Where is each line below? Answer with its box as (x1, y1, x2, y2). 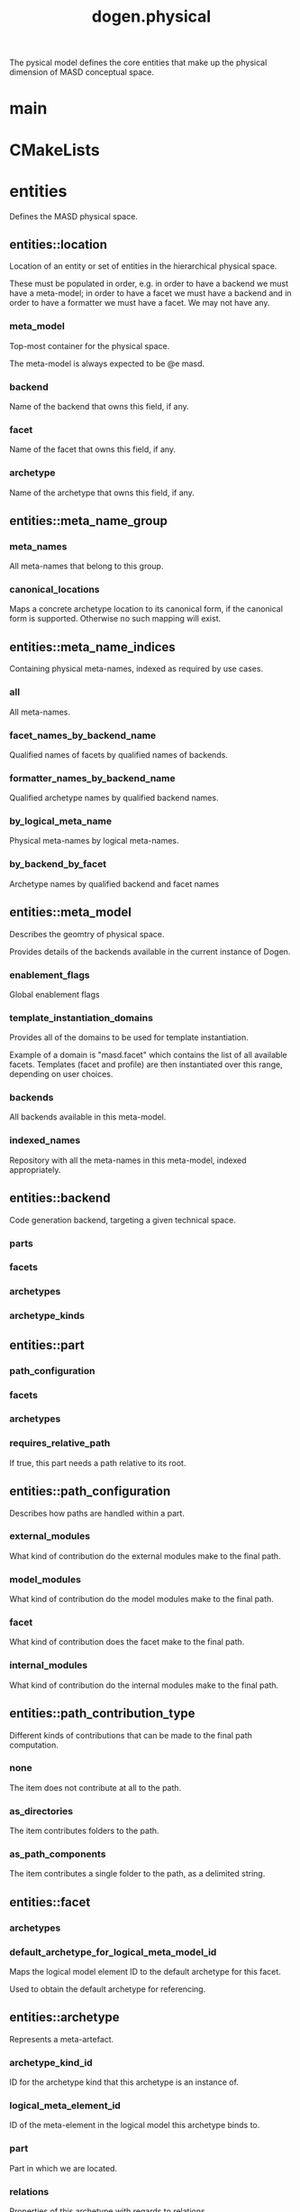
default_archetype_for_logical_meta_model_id (9, 1946, 217, 1959)
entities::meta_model (9, 905, 132, 920)
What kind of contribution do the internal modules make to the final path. (9, 1680, 279, 1691)
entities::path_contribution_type (9, 1706, 195, 1721)
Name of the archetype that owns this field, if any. (9, 487, 195, 498)
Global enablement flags (9, 989, 101, 1000)
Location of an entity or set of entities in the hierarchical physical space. (9, 261, 277, 272)
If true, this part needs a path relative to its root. (9, 1457, 186, 1468)
